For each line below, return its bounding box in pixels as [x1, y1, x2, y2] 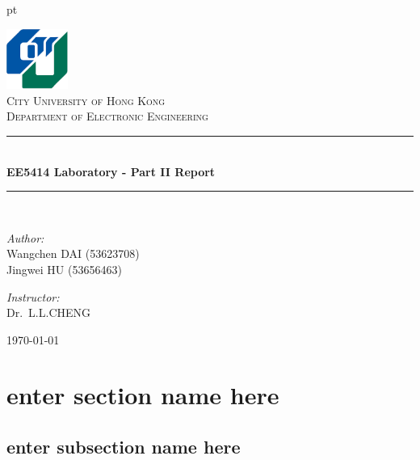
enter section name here [6, 378, 279, 411]
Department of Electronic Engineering [6, 108, 208, 124]
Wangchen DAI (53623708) [6, 245, 140, 262]
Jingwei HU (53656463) [6, 260, 122, 277]
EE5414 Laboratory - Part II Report [6, 162, 216, 179]
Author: [6, 229, 44, 246]
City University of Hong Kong [6, 91, 166, 108]
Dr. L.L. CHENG [6, 304, 91, 321]
